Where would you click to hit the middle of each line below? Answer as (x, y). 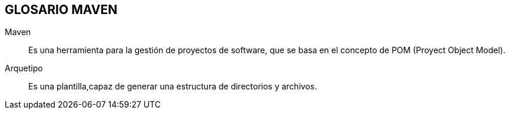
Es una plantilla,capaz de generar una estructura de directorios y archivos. (173, 87)
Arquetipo (24, 68)
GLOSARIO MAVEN (61, 10)
